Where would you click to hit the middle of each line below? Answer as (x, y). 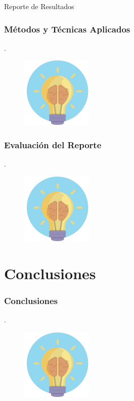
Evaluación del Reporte (53, 144)
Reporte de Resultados (39, 6)
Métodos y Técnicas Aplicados (67, 29)
